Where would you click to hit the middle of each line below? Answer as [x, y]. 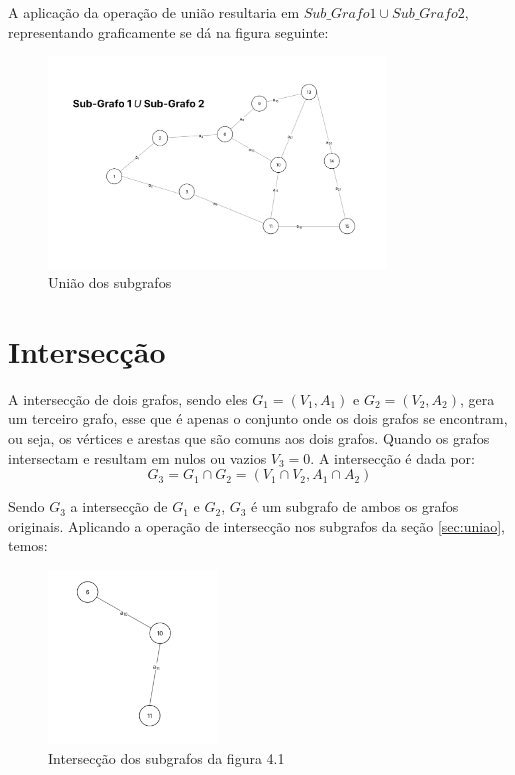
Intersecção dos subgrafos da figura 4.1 [166, 758]
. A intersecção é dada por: [392, 457]
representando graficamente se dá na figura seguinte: [168, 31]
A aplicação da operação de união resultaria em [154, 12]
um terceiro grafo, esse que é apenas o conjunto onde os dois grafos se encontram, [258, 418]
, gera [477, 398]
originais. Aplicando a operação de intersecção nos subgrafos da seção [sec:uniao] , [256, 525]
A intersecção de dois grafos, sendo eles [128, 398]
